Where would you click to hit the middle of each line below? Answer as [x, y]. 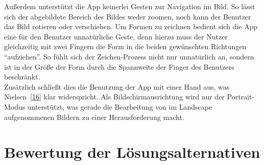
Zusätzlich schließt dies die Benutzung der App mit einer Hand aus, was [117, 86]
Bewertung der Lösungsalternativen [132, 152]
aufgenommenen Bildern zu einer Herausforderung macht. [94, 117]
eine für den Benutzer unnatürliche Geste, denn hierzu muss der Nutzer [116, 36]
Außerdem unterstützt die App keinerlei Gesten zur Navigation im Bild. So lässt [130, 6]
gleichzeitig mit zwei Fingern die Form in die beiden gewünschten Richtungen [125, 46]
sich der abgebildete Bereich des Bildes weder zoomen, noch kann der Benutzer [128, 16]
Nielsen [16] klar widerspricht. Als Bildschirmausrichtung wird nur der [114, 97]
